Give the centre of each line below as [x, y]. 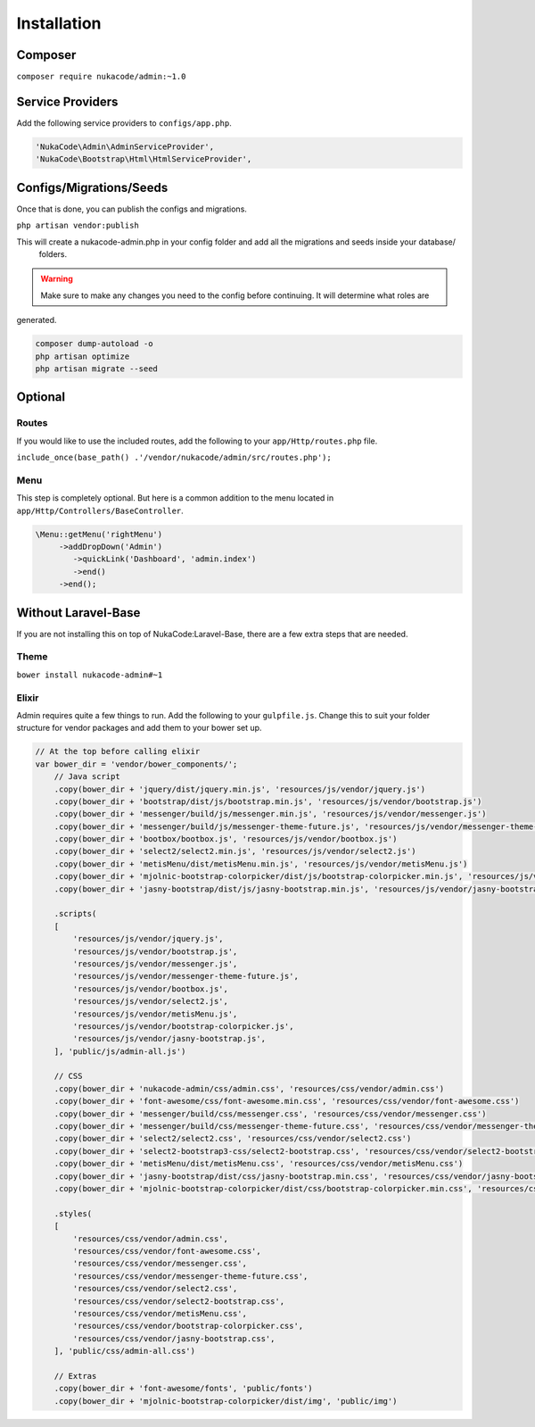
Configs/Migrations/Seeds [92, 187]
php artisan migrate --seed [96, 369]
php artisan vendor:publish [78, 226]
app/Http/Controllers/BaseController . [100, 510]
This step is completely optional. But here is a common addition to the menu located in [175, 498]
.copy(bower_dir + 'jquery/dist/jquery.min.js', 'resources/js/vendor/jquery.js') [240, 789]
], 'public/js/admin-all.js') [120, 1051]
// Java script [87, 777]
